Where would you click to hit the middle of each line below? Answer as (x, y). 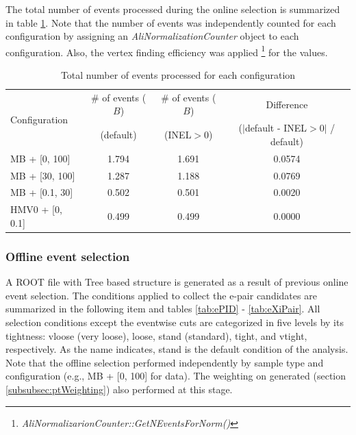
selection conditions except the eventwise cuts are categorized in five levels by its (175, 322)
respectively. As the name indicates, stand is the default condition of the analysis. (177, 349)
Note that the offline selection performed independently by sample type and (165, 362)
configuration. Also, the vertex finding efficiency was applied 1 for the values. (167, 51)
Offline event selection (68, 256)
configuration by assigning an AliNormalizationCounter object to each (152, 36)
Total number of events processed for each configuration (178, 75)
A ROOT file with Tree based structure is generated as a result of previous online (177, 282)
